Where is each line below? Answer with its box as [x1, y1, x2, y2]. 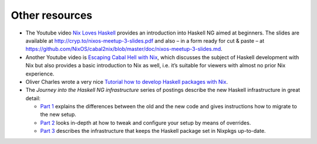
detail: [25, 94, 41, 102]
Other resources [11, 9, 93, 22]
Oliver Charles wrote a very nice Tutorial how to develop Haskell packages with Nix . [25, 78, 228, 85]
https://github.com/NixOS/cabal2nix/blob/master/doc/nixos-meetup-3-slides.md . [25, 46, 222, 53]
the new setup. [40, 111, 76, 118]
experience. [25, 70, 55, 77]
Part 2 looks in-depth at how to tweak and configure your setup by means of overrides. [40, 119, 251, 126]
